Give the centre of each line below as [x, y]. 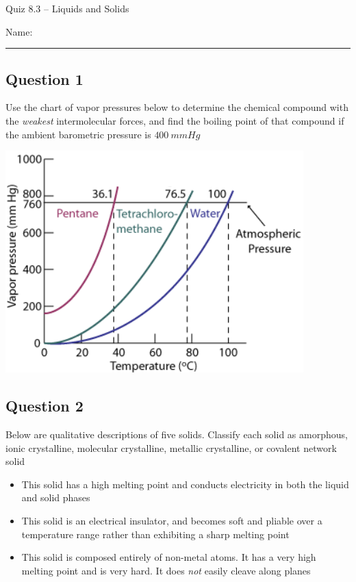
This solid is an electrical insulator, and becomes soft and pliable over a [172, 520]
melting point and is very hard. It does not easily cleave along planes [166, 570]
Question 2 [44, 406]
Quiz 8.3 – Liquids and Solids [67, 8]
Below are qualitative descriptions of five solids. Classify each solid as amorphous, [177, 434]
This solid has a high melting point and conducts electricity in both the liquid [185, 484]
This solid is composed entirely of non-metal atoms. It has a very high [169, 557]
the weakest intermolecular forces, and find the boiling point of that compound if [175, 120]
